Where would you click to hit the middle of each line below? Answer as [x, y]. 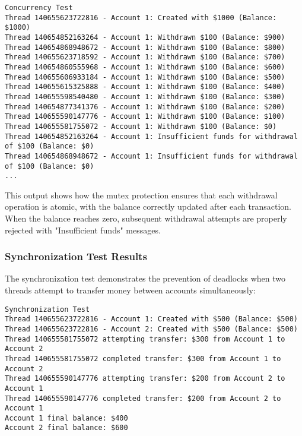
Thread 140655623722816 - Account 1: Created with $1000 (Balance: [141, 18]
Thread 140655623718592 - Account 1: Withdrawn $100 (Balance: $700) [145, 57]
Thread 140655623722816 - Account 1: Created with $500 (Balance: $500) [151, 319]
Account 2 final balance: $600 [66, 428]
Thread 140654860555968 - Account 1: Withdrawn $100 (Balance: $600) [145, 67]
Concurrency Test [39, 8]
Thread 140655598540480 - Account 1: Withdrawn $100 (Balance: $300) [145, 97]
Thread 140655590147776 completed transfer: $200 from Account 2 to [143, 398]
